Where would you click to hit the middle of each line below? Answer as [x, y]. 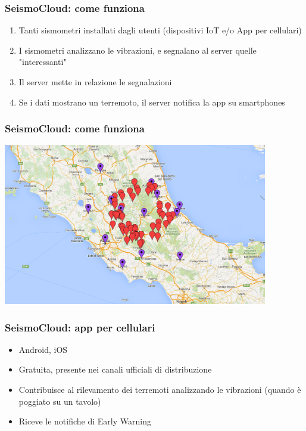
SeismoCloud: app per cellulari [80, 327]
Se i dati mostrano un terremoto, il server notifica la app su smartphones [152, 102]
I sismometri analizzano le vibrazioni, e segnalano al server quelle [138, 50]
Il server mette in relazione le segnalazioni [95, 82]
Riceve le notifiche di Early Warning [85, 421]
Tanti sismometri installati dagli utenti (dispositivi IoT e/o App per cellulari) [160, 30]
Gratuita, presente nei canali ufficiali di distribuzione [115, 369]
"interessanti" [43, 62]
